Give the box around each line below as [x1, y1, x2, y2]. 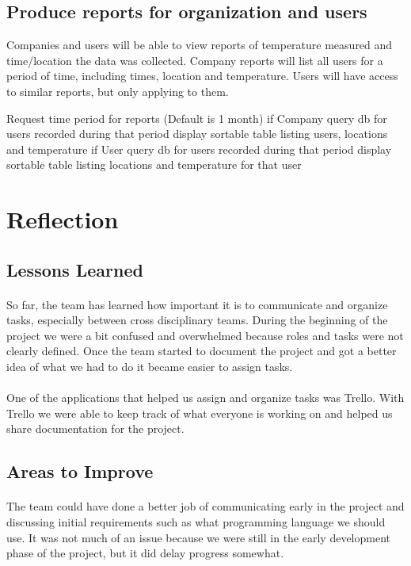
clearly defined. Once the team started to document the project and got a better [6, 342, 397, 359]
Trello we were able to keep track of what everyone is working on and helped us [6, 404, 393, 421]
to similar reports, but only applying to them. [6, 82, 229, 99]
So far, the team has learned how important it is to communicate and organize [6, 296, 388, 312]
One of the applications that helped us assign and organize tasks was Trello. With [6, 389, 405, 406]
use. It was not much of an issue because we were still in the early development [6, 529, 391, 545]
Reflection [6, 203, 119, 235]
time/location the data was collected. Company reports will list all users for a [6, 52, 383, 68]
